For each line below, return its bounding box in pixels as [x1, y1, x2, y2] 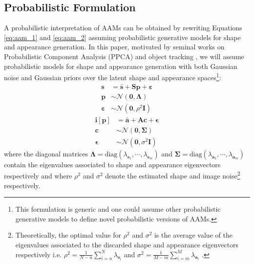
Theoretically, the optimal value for [15, 230, 122, 240]
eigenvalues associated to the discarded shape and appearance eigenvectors [15, 240, 239, 250]
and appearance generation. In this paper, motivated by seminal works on [4, 42, 225, 52]
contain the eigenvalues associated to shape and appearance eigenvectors [4, 159, 221, 169]
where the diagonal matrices [4, 148, 88, 158]
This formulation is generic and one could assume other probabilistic [15, 204, 221, 214]
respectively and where [4, 171, 72, 181]
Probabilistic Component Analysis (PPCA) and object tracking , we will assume [4, 51, 244, 61]
